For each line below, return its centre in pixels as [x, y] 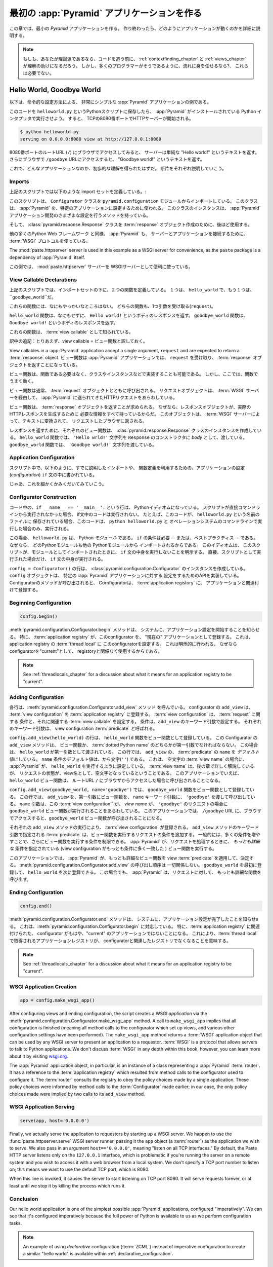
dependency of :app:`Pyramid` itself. [47, 257]
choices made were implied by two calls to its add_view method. [77, 1094]
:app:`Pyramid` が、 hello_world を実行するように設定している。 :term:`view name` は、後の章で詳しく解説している [132, 766]
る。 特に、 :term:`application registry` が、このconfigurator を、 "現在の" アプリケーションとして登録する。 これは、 [131, 637]
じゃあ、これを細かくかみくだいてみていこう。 [58, 484]
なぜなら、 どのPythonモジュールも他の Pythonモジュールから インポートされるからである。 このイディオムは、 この [131, 545]
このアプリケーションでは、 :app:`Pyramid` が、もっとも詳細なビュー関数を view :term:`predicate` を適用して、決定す [131, 858]
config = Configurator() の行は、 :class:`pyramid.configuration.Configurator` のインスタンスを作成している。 [129, 568]
